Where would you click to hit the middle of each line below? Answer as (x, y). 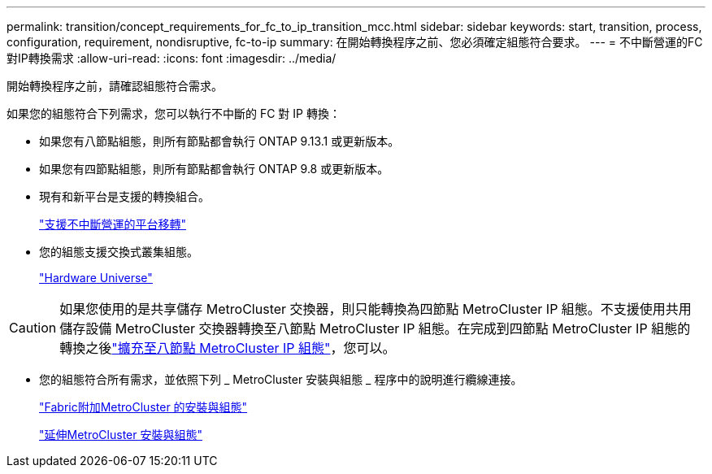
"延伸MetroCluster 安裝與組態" (121, 435)
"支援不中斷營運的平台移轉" (113, 224)
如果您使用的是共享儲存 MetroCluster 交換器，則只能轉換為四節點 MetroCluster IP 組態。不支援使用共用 (376, 309)
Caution (33, 328)
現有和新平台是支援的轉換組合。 (124, 196)
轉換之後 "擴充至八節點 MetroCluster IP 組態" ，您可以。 (228, 348)
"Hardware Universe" (96, 278)
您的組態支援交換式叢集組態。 (119, 252)
